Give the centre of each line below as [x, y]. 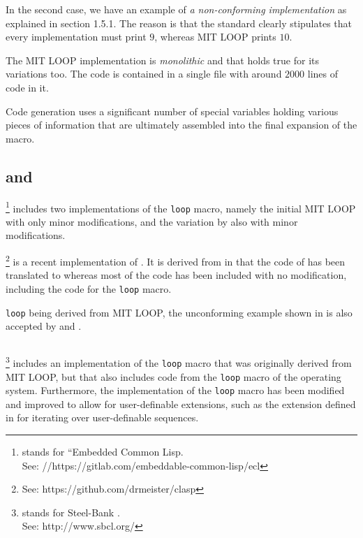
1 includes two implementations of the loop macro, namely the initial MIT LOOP [181, 207]
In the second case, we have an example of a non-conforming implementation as [176, 9]
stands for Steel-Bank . [71, 512]
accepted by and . [44, 326]
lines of [323, 74]
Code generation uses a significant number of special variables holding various [172, 111]
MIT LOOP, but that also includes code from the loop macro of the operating [173, 376]
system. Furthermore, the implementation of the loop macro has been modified [175, 390]
